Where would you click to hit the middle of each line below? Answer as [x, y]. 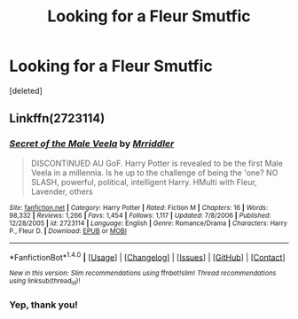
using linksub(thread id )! [45, 282]
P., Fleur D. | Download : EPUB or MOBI [68, 231]
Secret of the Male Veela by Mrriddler [92, 144]
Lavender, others [62, 191]
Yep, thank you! [43, 305]
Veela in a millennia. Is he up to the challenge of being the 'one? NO [154, 172]
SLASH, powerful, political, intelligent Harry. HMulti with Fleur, [144, 182]
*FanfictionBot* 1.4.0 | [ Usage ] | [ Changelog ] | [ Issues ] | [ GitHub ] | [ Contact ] [147, 256]
